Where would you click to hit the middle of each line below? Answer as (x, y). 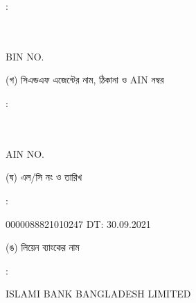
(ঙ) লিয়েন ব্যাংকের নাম (43, 247)
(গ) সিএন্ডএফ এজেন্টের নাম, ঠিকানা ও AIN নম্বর (85, 80)
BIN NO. (25, 56)
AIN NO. (25, 153)
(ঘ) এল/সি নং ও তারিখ (44, 177)
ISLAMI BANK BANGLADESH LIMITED (98, 294)
